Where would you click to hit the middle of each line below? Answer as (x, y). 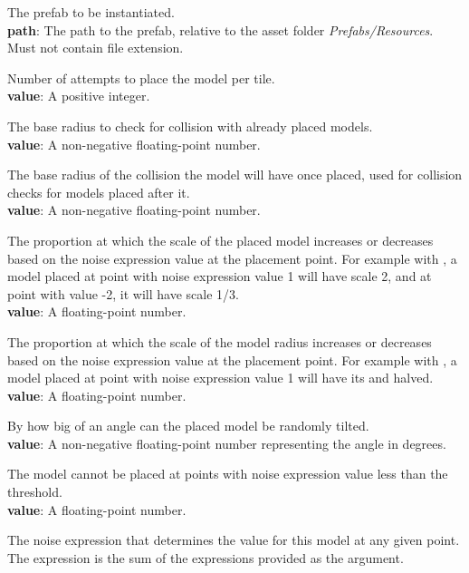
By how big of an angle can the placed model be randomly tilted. (188, 426)
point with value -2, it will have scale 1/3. (123, 293)
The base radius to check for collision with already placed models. (190, 126)
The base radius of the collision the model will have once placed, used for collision (235, 175)
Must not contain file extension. (96, 48)
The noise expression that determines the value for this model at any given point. (234, 540)
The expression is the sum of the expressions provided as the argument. (206, 557)
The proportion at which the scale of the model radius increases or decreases (220, 341)
